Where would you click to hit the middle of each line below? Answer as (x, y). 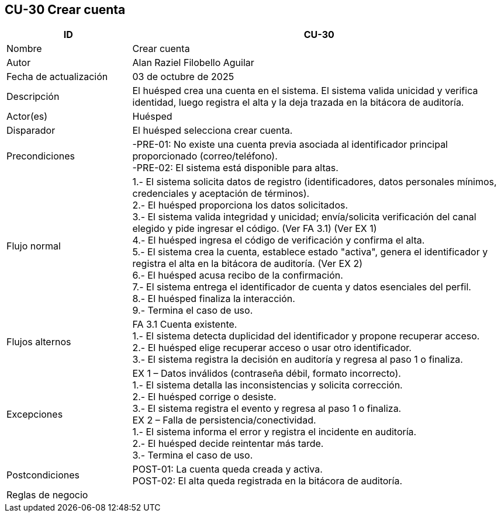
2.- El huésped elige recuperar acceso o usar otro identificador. (272, 348)
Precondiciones (41, 156)
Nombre (24, 49)
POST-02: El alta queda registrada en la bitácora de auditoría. (267, 481)
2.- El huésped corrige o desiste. (204, 397)
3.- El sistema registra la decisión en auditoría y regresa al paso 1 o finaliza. (298, 360)
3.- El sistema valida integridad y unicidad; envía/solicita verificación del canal (304, 217)
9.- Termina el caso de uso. (193, 310)
